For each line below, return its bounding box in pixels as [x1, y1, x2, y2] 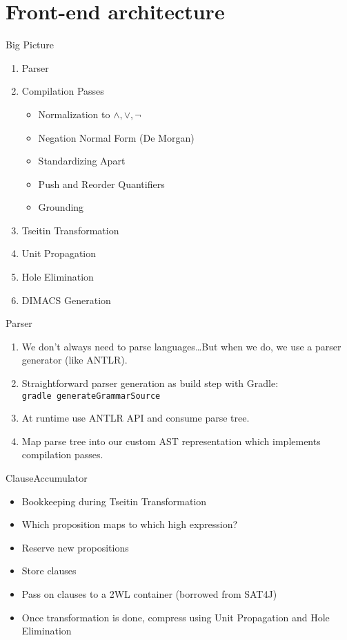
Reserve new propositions [21, 540, 129, 554]
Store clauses [21, 563, 77, 578]
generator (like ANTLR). [21, 352, 128, 367]
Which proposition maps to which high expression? [21, 517, 238, 531]
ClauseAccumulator [6, 471, 88, 485]
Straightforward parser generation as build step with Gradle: [21, 376, 279, 390]
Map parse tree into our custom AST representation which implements [21, 433, 321, 448]
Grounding [38, 200, 84, 214]
